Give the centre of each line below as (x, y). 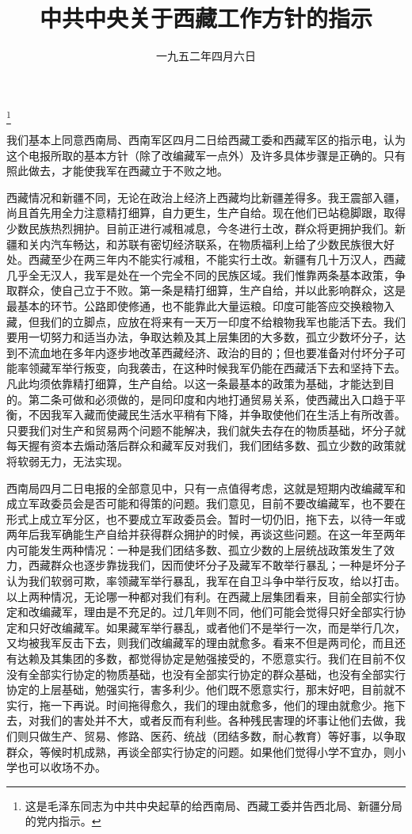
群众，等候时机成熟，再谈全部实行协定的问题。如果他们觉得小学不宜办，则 (200, 751)
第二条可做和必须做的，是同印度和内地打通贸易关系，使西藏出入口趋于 (211, 399)
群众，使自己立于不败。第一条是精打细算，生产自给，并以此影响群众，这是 (211, 290)
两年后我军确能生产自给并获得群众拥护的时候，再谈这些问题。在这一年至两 (200, 534)
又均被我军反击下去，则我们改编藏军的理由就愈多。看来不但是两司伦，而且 (200, 643)
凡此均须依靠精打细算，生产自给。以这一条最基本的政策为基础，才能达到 (195, 383)
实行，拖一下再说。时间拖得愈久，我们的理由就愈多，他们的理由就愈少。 (195, 705)
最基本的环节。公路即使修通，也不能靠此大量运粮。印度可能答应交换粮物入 (200, 305)
